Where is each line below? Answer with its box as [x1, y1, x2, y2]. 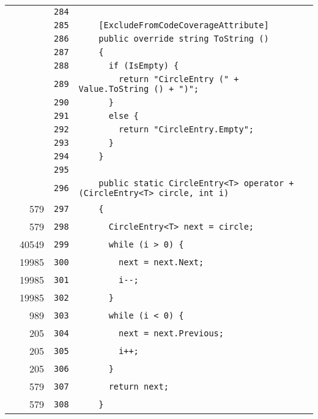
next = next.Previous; [119, 328, 224, 338]
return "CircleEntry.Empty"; [119, 124, 254, 134]
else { [108, 111, 139, 121]
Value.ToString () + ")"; [78, 84, 199, 94]
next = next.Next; [119, 257, 204, 267]
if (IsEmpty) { [108, 61, 179, 70]
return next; [108, 381, 169, 391]
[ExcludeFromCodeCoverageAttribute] [98, 20, 269, 30]
